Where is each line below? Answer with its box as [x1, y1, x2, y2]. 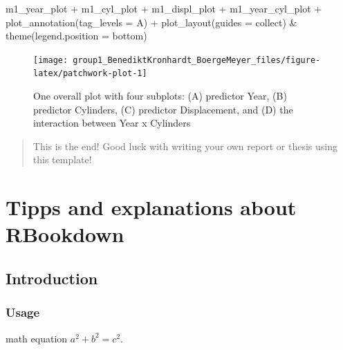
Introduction [6, 268, 98, 289]
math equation [6, 331, 68, 345]
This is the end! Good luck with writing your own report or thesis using [33, 138, 337, 153]
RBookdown [6, 220, 124, 248]
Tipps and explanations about [6, 193, 297, 221]
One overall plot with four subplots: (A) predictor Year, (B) [33, 89, 287, 103]
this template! [33, 152, 92, 167]
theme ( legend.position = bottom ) [6, 28, 147, 43]
